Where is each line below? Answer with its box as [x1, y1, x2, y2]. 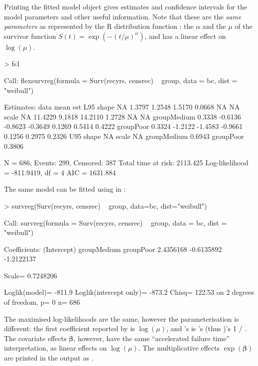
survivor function [4, 30, 56, 41]
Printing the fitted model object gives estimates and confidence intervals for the [4, 1, 247, 11]
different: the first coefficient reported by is [4, 323, 135, 334]
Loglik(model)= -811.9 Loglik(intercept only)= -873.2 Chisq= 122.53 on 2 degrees [4, 287, 255, 297]
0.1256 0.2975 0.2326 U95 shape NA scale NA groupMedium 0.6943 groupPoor [4, 130, 244, 141]
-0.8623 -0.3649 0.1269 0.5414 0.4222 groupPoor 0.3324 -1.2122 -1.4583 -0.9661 [4, 121, 243, 131]
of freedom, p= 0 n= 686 [4, 297, 80, 307]
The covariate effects [4, 333, 67, 343]
